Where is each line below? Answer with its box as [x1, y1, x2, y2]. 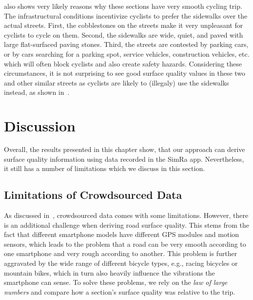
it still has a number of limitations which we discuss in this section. [4, 163, 205, 173]
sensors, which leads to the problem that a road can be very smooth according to [4, 238, 246, 249]
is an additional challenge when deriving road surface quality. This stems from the [4, 219, 250, 230]
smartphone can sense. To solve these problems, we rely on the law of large [4, 277, 228, 287]
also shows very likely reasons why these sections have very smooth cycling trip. [4, 1, 242, 11]
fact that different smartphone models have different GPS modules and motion [4, 229, 239, 239]
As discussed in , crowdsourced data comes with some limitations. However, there [4, 210, 249, 220]
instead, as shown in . [4, 87, 70, 97]
